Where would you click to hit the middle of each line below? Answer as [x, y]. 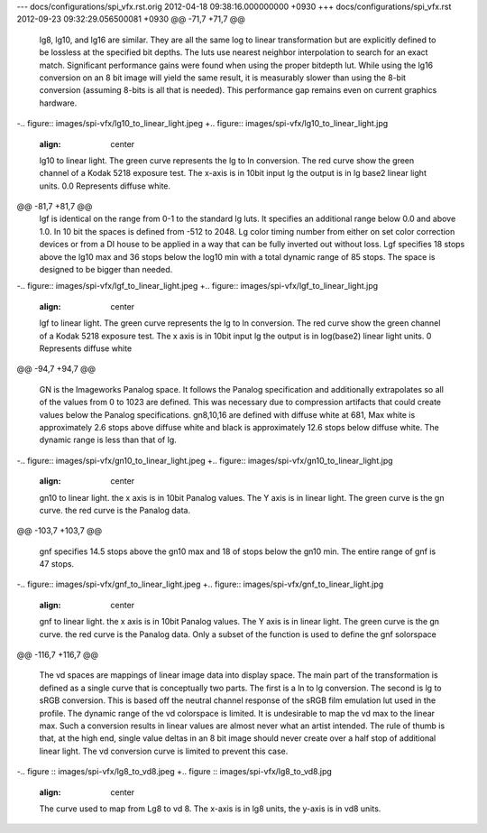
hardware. [58, 103]
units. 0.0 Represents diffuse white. [105, 186]
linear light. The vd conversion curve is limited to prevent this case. [164, 751]
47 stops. [57, 564]
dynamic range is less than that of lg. [108, 440]
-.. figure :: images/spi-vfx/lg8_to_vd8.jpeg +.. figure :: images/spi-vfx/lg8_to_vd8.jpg [175, 772]
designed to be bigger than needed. [106, 270]
